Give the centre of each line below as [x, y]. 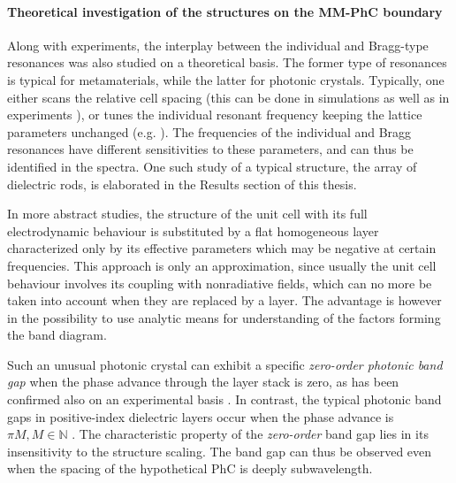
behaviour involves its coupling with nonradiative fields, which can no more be [220, 283]
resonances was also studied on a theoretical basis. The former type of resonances [227, 62]
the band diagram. [57, 335]
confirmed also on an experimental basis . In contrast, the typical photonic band [224, 399]
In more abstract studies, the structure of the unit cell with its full [187, 214]
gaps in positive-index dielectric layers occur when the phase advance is [201, 416]
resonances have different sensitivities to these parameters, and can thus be [210, 149]
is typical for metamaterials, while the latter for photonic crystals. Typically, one [226, 79]
